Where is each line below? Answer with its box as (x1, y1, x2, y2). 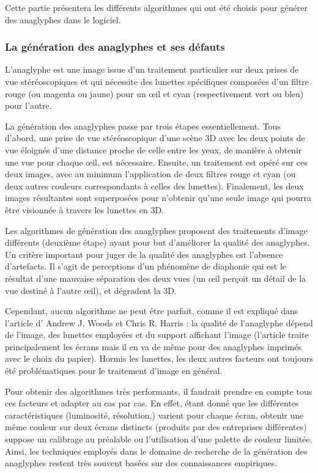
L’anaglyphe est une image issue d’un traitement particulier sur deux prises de (5, 63, 299, 76)
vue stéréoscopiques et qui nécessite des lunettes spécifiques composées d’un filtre (5, 75, 309, 87)
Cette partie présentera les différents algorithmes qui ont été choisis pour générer (5, 1, 308, 13)
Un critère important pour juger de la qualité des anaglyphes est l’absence (5, 248, 283, 260)
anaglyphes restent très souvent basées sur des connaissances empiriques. (5, 457, 278, 469)
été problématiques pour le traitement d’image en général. (5, 364, 223, 377)
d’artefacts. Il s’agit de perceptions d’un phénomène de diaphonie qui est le (5, 260, 287, 273)
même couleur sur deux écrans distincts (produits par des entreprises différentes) (5, 420, 307, 433)
